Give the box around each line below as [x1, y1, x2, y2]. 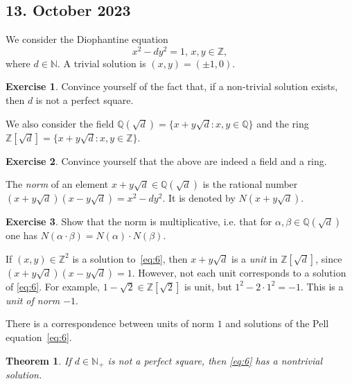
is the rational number [202, 177, 298, 191]
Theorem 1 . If [6, 353, 71, 367]
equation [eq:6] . [6, 330, 72, 344]
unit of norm [6, 293, 60, 307]
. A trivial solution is [57, 55, 146, 70]
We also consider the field [6, 116, 114, 130]
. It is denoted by [162, 191, 236, 205]
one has [6, 228, 37, 243]
